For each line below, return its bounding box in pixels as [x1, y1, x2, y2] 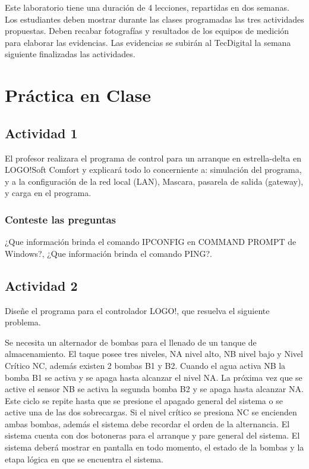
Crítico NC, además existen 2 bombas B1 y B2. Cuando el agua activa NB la [5, 359, 286, 371]
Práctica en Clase [5, 83, 152, 107]
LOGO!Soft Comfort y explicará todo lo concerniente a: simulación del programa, [5, 163, 302, 176]
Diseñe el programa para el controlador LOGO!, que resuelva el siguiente [5, 304, 270, 316]
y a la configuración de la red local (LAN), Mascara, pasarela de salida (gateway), [5, 175, 304, 187]
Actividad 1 [5, 123, 78, 142]
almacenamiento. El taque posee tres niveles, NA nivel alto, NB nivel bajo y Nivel [5, 347, 303, 360]
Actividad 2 [5, 276, 78, 294]
